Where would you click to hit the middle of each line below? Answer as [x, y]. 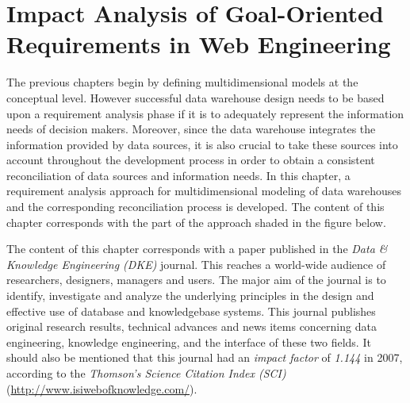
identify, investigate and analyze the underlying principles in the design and [190, 296]
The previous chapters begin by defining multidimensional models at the [182, 82]
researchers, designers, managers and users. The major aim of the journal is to [196, 280]
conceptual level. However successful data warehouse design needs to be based [195, 97]
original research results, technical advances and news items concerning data [192, 326]
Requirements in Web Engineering [199, 44]
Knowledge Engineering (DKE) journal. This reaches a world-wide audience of [196, 264]
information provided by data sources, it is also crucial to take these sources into [202, 144]
